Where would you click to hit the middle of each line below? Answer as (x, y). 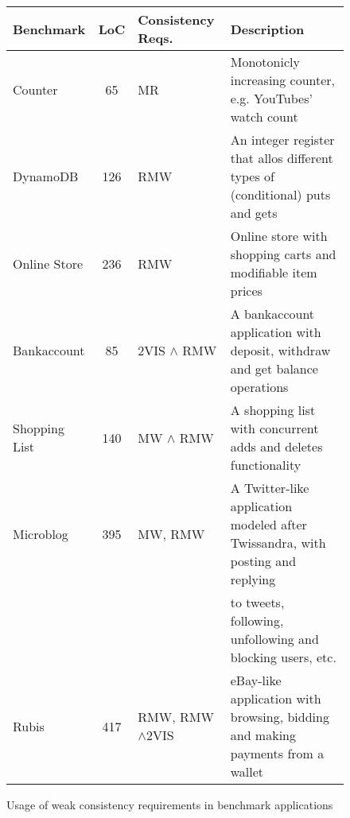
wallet (247, 771)
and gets (254, 213)
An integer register (282, 140)
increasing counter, (283, 80)
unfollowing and (274, 639)
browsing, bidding (280, 717)
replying (253, 579)
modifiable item (274, 272)
